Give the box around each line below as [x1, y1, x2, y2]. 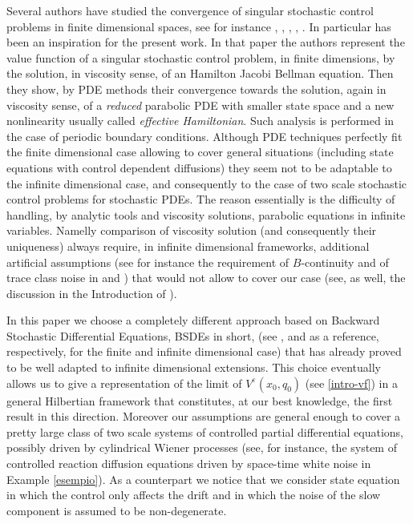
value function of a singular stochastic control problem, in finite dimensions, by [6, 49, 395, 66]
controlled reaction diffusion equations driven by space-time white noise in [6, 455, 371, 472]
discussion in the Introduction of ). [6, 284, 177, 301]
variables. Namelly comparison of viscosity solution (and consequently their [6, 222, 377, 239]
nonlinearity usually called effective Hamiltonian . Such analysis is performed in [6, 112, 395, 129]
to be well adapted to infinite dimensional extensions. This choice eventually [6, 359, 381, 376]
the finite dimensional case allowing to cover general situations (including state [6, 143, 394, 160]
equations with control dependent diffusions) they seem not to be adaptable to [6, 159, 392, 175]
